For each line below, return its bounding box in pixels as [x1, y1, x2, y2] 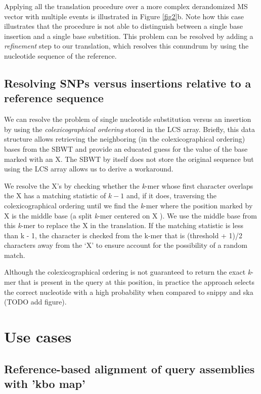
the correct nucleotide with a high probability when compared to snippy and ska [4, 286, 253, 297]
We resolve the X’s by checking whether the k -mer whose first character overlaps [4, 180, 253, 191]
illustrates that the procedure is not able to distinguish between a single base [4, 21, 243, 31]
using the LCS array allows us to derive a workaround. [4, 163, 173, 174]
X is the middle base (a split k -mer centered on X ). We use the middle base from [4, 210, 257, 221]
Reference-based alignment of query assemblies [4, 361, 255, 376]
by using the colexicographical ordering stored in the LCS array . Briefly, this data [4, 123, 255, 134]
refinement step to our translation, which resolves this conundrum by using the [4, 40, 249, 51]
